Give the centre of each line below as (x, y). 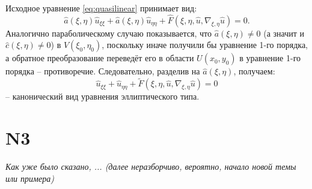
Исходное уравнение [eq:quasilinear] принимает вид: (101, 8)
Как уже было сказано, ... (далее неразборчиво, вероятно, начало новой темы (151, 166)
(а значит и (284, 33)
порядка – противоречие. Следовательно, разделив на (103, 71)
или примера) (30, 178)
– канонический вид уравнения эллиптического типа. (102, 96)
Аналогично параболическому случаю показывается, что (109, 33)
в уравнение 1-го (270, 58)
